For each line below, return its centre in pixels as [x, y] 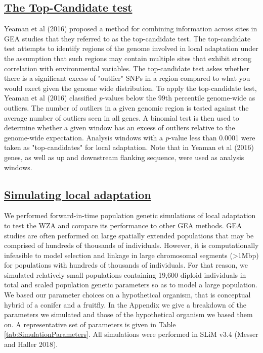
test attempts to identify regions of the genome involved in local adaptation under [131, 48]
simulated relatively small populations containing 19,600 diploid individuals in [125, 274]
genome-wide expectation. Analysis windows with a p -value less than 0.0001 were [130, 137]
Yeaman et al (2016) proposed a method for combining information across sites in [131, 29]
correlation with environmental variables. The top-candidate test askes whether [127, 68]
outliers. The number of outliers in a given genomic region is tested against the [126, 107]
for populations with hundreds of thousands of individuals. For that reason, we [126, 265]
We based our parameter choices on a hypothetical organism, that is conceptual [127, 295]
